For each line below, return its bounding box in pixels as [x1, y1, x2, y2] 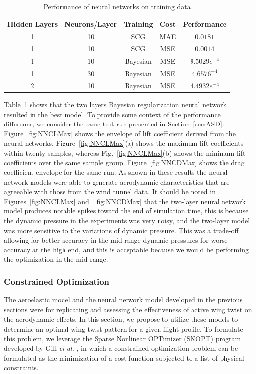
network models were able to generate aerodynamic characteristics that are [4, 176, 230, 187]
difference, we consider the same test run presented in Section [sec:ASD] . [4, 119, 224, 129]
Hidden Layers [7, 18, 58, 29]
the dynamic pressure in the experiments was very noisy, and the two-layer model [4, 215, 250, 226]
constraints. [4, 362, 39, 373]
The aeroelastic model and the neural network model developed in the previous [4, 294, 243, 305]
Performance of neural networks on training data [43, 1, 191, 11]
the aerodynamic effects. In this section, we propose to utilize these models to [4, 314, 238, 324]
